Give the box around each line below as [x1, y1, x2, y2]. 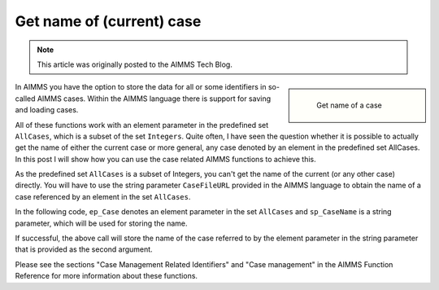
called [15, 94, 36, 103]
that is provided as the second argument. [15, 244, 154, 254]
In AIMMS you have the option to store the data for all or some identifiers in [15, 82, 267, 92]
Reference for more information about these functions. [15, 271, 198, 281]
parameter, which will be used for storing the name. [15, 218, 188, 228]
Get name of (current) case [15, 12, 202, 30]
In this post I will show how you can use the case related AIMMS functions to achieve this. [15, 154, 316, 164]
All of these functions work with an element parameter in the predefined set [15, 120, 269, 130]
